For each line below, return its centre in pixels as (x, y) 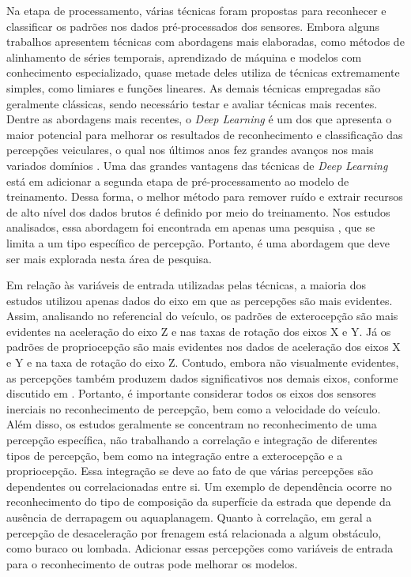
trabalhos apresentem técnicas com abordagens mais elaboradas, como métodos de (205, 41)
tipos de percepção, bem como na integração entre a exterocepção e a (175, 455)
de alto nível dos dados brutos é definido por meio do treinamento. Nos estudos (198, 211)
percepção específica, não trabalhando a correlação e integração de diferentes (192, 440)
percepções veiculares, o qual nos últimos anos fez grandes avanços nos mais (190, 150)
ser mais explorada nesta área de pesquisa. (109, 258)
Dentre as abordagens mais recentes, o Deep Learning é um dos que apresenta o (199, 119)
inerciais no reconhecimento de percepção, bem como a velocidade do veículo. (194, 408)
